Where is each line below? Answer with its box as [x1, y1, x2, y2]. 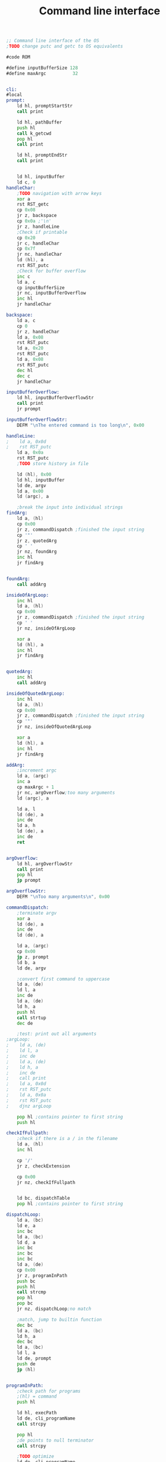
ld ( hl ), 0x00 [17, 471, 52, 478]
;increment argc [17, 767, 58, 773]
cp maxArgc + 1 [17, 784, 55, 791]
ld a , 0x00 [17, 488, 44, 494]
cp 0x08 [17, 207, 36, 213]
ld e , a [17, 1222, 36, 1229]
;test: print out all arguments [17, 1031, 97, 1037]
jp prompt [17, 878, 41, 884]
